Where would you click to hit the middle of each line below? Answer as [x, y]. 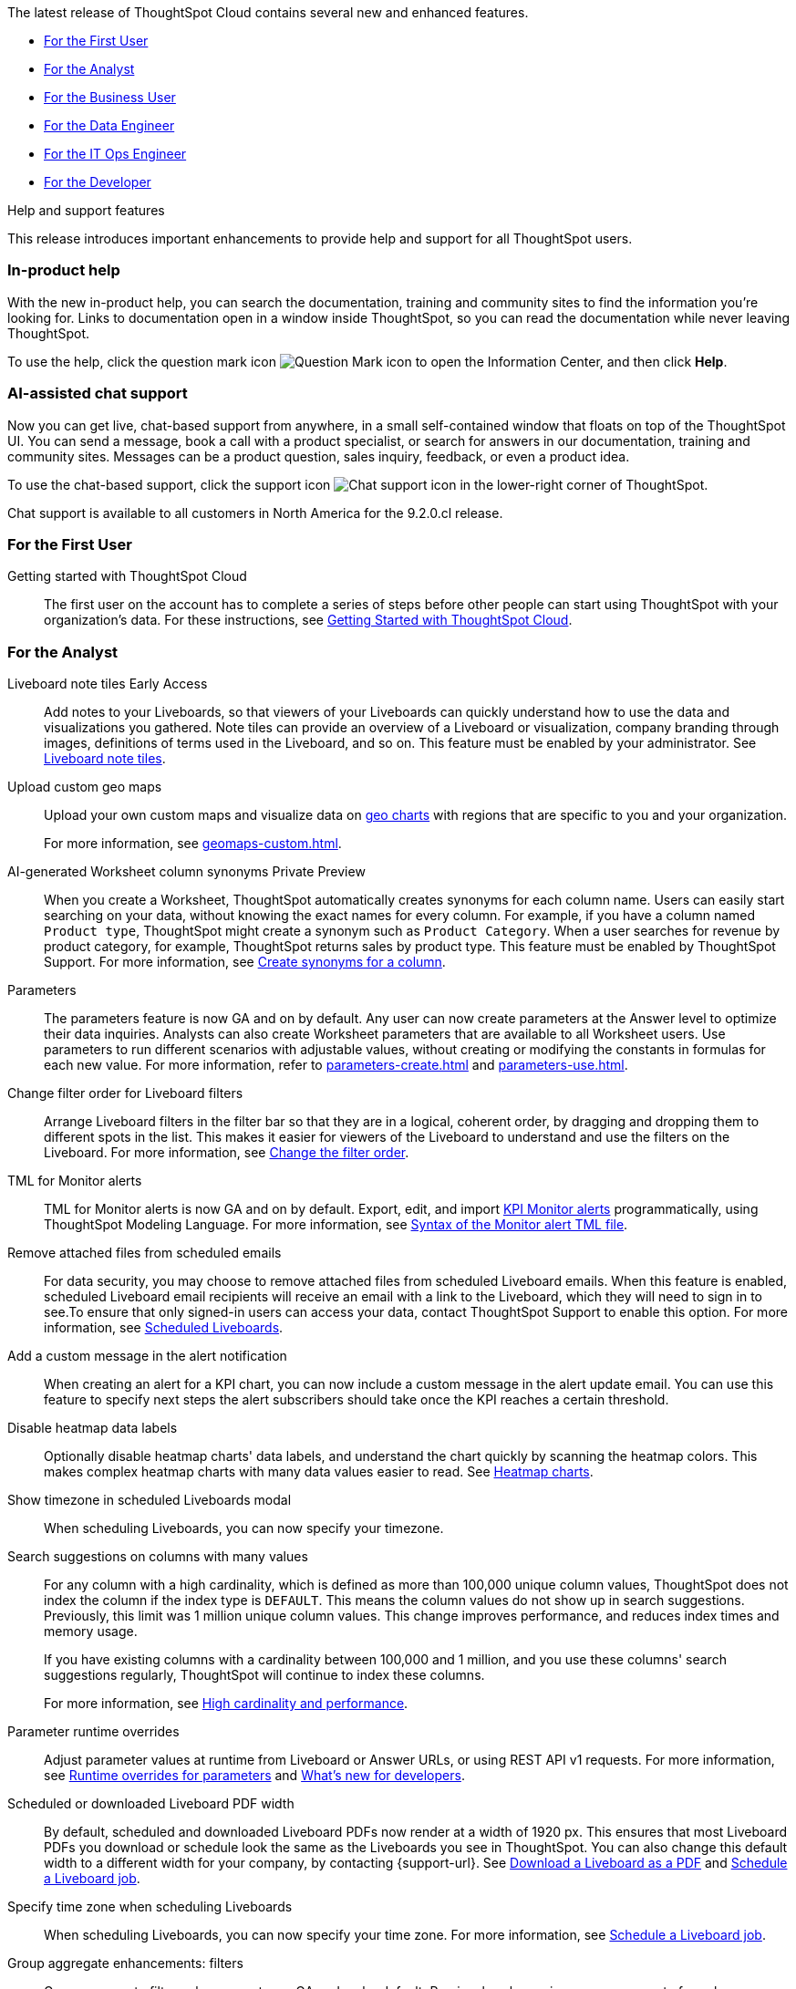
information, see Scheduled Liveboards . [164, 1327]
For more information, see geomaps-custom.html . [193, 843]
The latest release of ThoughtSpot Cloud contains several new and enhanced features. [268, 12]
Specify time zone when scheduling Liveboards [150, 1906]
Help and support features [86, 210]
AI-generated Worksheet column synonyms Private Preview [186, 871]
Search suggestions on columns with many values [158, 1556]
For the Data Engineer [109, 125]
